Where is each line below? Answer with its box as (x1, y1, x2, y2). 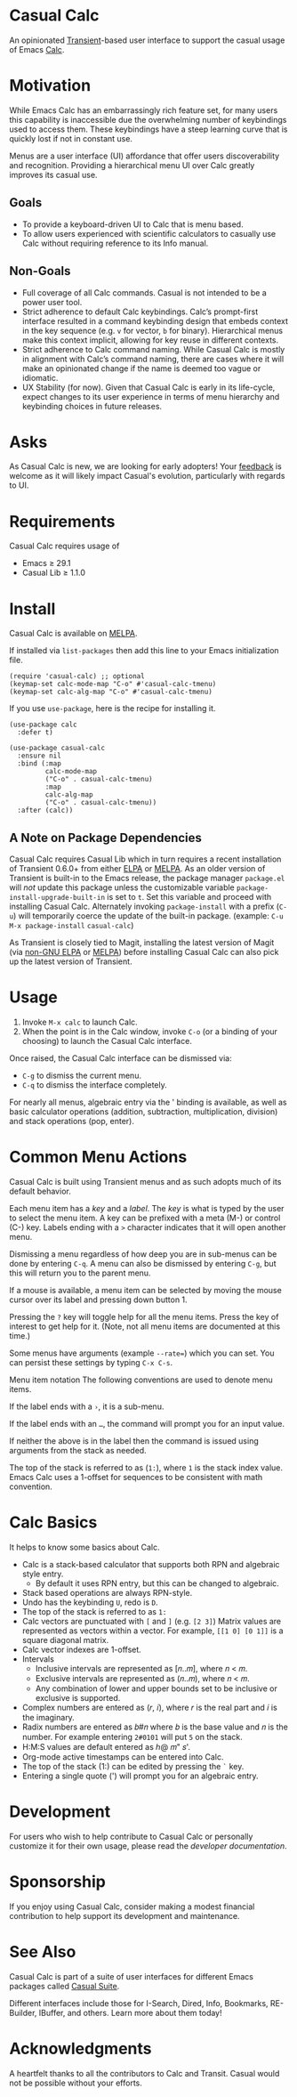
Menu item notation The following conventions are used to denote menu (9, 1374, 273, 1385)
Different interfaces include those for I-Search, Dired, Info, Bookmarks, (9, 1997, 269, 2008)
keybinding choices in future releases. (21, 401, 163, 411)
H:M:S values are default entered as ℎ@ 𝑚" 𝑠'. (21, 1741, 191, 1752)
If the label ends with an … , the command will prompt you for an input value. (9, 1419, 285, 1429)
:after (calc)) (17, 806, 74, 815)
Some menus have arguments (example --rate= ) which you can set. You (9, 1348, 275, 1358)
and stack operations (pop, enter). (9, 1116, 135, 1127)
